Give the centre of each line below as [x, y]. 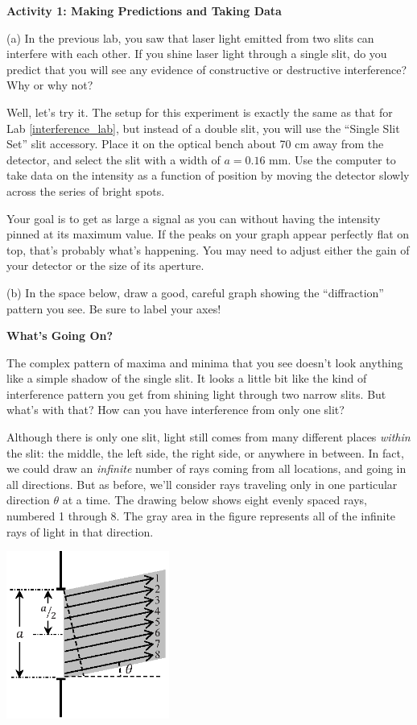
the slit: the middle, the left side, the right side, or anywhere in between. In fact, [205, 452]
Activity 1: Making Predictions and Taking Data [144, 10]
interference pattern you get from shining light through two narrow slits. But [196, 394]
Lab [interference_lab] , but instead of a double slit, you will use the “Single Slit [203, 128]
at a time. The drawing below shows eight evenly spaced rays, [215, 500]
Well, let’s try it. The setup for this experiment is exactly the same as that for [200, 112]
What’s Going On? [60, 336]
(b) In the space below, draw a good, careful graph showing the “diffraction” [195, 292]
